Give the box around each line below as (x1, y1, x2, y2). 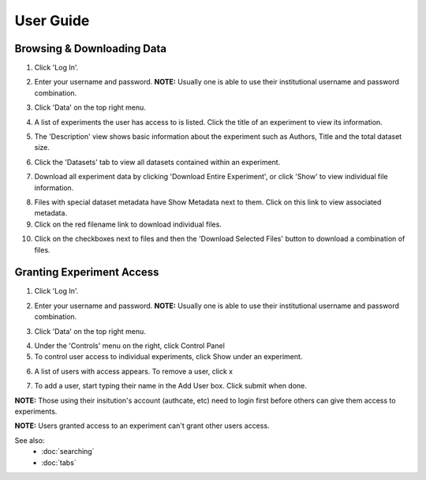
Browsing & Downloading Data (14, 42, 167, 55)
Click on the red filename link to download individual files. (34, 219, 222, 229)
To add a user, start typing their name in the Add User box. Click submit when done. (34, 381, 308, 391)
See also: (14, 435, 45, 445)
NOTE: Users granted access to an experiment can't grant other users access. (14, 421, 270, 430)
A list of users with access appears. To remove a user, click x (34, 366, 233, 376)
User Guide (14, 12, 90, 29)
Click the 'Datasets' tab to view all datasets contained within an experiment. (34, 157, 281, 167)
